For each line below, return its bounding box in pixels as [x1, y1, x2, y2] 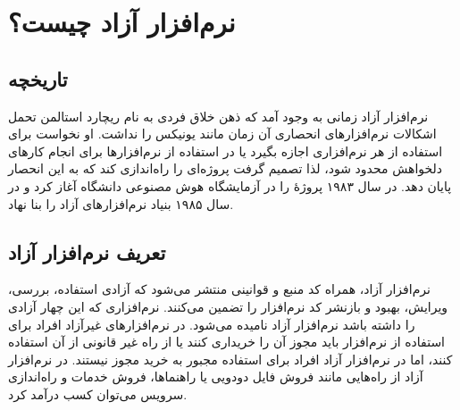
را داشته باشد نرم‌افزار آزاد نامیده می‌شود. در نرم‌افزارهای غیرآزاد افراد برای [8, 314, 415, 333]
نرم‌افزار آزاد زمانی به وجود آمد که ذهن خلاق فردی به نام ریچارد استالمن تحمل [8, 106, 429, 125]
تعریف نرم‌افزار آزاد [8, 238, 166, 265]
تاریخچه [8, 64, 68, 92]
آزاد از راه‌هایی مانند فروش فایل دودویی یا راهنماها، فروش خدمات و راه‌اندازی [8, 367, 423, 386]
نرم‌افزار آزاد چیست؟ [8, 4, 236, 40]
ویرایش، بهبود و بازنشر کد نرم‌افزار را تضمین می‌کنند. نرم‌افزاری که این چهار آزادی [8, 297, 448, 315]
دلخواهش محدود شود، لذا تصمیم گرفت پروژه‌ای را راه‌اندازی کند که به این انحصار [8, 159, 443, 178]
